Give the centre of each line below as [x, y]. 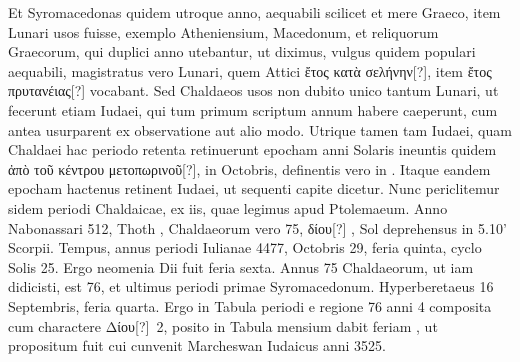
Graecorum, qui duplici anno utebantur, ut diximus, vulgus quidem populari [242, 51]
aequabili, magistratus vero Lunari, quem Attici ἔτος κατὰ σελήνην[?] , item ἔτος [250, 70]
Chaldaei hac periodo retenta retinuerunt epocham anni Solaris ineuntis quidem [252, 149]
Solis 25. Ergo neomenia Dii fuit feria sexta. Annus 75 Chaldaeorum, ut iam [241, 266]
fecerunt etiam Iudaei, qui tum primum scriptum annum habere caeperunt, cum [253, 109]
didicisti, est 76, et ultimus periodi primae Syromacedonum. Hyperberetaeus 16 [251, 286]
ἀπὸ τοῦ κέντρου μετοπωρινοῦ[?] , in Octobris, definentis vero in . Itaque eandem [249, 168]
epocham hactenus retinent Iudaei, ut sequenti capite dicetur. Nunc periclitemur [254, 188]
